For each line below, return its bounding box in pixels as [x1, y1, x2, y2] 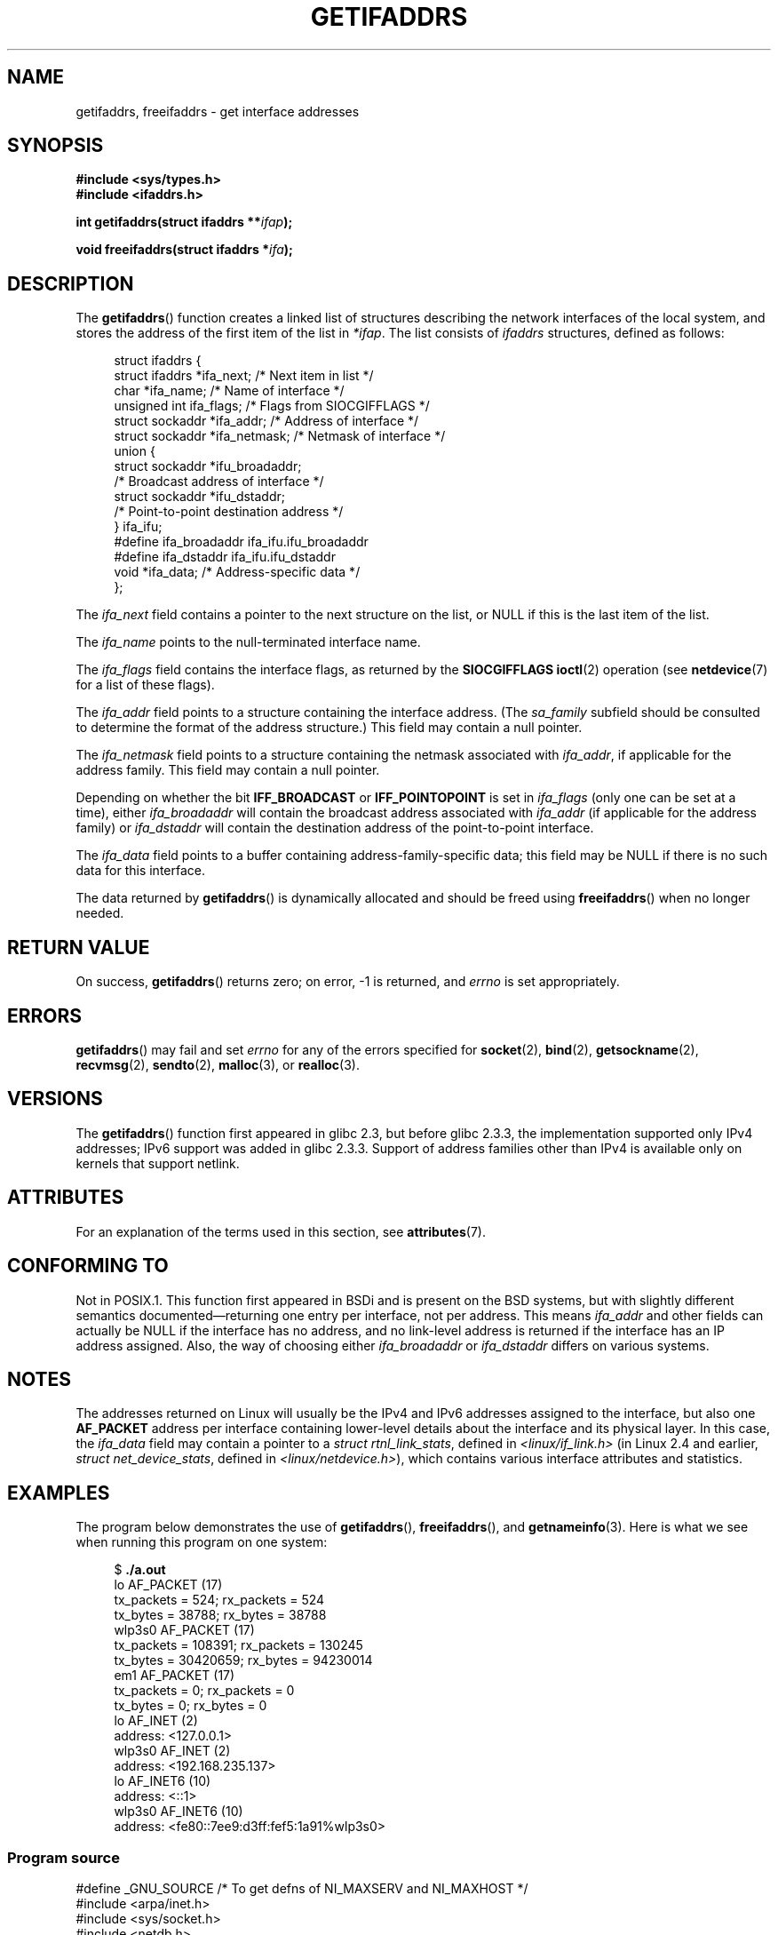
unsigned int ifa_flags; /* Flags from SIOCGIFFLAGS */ [114, 398, 430, 414]
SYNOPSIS [7, 134, 104, 157]
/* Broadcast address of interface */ [114, 474, 324, 490]
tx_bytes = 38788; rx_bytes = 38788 [114, 1607, 327, 1623]
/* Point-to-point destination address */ [114, 504, 344, 520]
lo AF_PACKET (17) [114, 1577, 223, 1593]
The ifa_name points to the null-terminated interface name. [75, 634, 421, 650]
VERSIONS [7, 1087, 103, 1111]
